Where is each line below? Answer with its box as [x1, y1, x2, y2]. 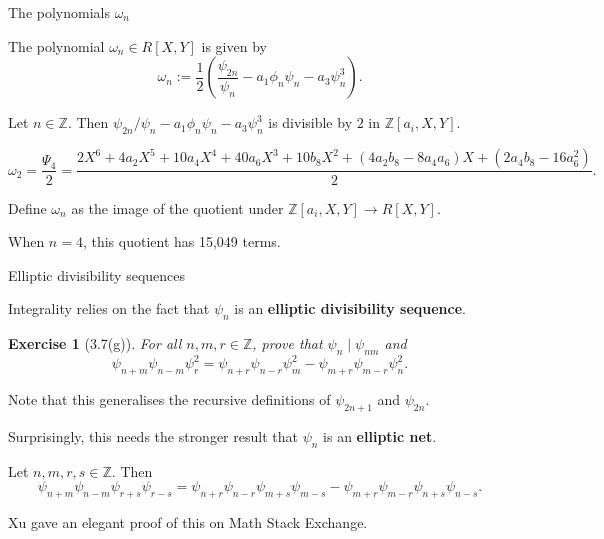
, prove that [252, 333, 323, 354]
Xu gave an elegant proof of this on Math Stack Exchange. [8, 512, 368, 533]
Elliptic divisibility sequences [8, 264, 186, 285]
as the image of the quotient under [71, 197, 284, 218]
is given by [201, 35, 267, 56]
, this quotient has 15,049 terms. [82, 231, 281, 252]
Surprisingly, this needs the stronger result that [8, 425, 298, 446]
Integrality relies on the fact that [8, 298, 210, 319]
